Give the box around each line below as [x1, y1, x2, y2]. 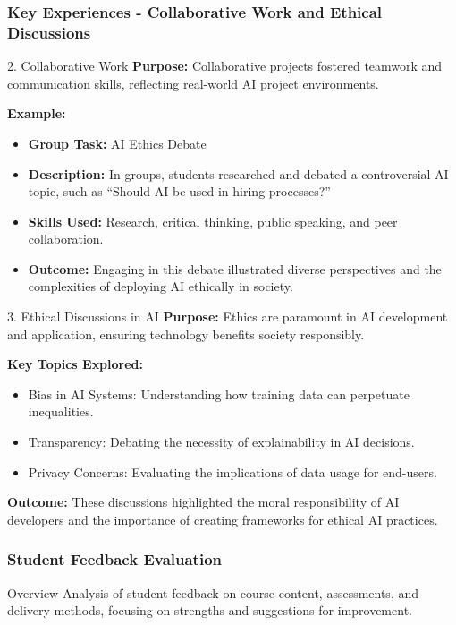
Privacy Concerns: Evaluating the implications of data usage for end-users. [28, 462, 437, 481]
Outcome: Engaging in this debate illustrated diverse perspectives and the [28, 259, 442, 278]
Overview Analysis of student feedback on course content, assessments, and [7, 583, 419, 602]
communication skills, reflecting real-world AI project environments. [7, 73, 379, 92]
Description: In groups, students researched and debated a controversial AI [28, 164, 449, 183]
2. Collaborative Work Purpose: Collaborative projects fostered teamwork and [7, 56, 443, 75]
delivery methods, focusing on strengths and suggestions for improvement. [7, 601, 412, 620]
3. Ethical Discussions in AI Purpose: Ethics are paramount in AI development [7, 307, 448, 326]
